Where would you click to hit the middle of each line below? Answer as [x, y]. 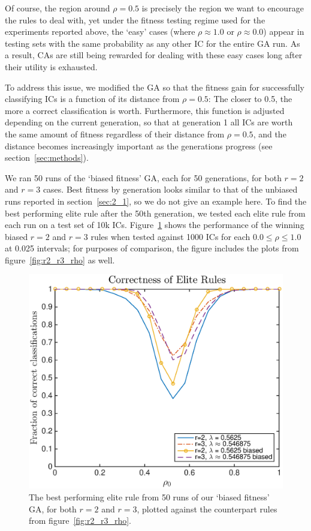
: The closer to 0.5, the [250, 99]
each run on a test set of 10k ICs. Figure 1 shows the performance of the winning [155, 225]
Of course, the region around [58, 8]
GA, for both [53, 508]
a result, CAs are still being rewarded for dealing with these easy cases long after [154, 55]
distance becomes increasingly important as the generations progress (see [139, 145]
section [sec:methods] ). [47, 157]
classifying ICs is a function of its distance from [92, 99]
